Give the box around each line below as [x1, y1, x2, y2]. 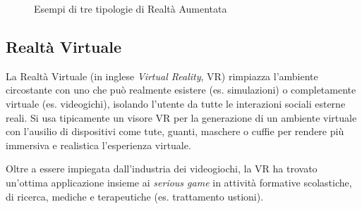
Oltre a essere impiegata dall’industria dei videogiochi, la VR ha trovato [6, 161, 318, 176]
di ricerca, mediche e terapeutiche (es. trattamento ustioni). [6, 189, 264, 203]
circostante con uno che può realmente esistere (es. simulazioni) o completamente [6, 82, 356, 97]
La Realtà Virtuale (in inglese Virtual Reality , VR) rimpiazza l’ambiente [6, 68, 318, 83]
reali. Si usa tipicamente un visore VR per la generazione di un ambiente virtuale [6, 110, 357, 125]
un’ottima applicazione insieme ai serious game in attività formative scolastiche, [6, 175, 352, 189]
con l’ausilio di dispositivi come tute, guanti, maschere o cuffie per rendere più [6, 124, 344, 139]
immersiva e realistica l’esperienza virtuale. [6, 137, 191, 152]
